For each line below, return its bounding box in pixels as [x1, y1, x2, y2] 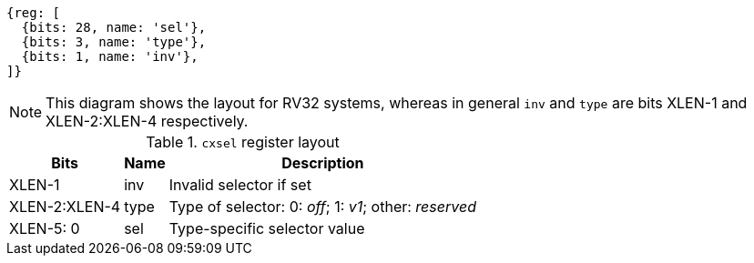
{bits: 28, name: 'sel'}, [21, 20, 207, 35]
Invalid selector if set [168, 176, 311, 194]
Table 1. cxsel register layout [146, 133, 340, 151]
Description [281, 154, 364, 172]
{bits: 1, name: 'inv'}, [21, 49, 199, 64]
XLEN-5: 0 [9, 219, 80, 238]
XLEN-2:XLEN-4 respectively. [46, 112, 249, 130]
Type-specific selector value [168, 219, 365, 238]
